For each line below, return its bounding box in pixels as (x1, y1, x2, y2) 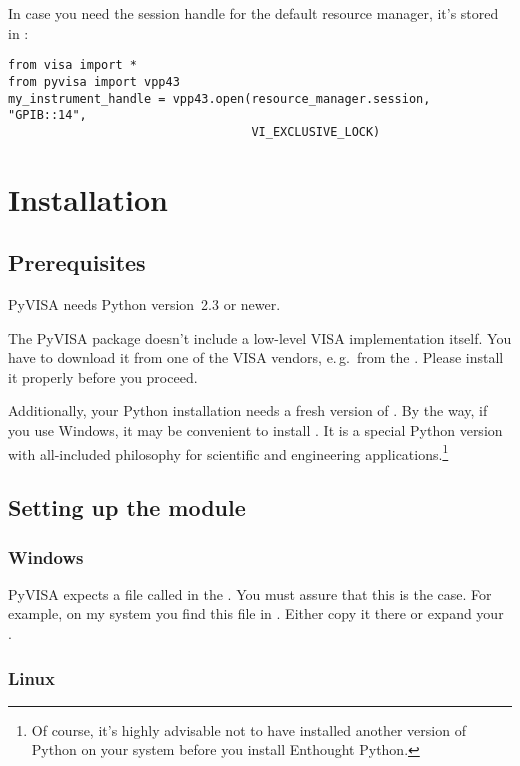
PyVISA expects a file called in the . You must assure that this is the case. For (8, 583, 492, 604)
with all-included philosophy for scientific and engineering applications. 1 (8, 440, 449, 464)
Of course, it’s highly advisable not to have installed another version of (31, 719, 466, 740)
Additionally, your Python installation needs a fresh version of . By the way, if (8, 400, 488, 421)
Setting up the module (8, 492, 246, 523)
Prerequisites (8, 247, 146, 278)
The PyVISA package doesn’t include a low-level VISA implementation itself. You (8, 327, 512, 348)
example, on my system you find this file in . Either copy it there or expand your (8, 603, 504, 624)
